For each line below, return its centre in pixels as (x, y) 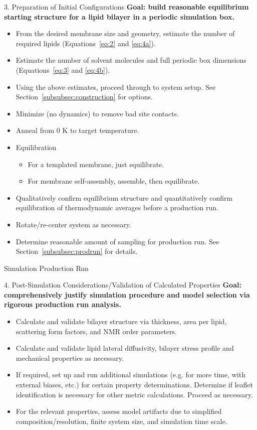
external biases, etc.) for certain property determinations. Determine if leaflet (134, 385)
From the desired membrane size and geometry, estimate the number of (125, 33)
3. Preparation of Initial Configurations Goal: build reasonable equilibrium (126, 7)
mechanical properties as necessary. (70, 357)
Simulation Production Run (46, 268)
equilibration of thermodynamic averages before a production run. (117, 207)
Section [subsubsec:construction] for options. (84, 97)
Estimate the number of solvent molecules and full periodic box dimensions (131, 60)
